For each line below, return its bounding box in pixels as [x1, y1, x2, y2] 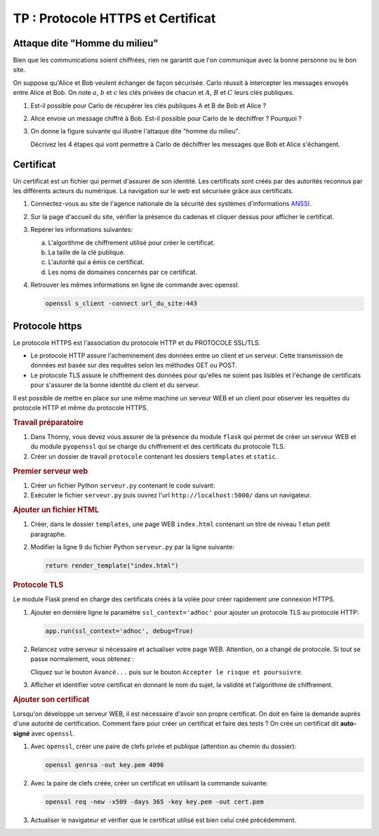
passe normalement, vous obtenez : [30, 655, 135, 663]
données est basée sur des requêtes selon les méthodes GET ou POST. [30, 361, 238, 370]
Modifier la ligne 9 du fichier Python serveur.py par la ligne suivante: [30, 543, 234, 551]
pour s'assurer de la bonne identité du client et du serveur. [30, 381, 200, 389]
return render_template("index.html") [45, 562, 179, 570]
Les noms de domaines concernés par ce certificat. [48, 268, 198, 276]
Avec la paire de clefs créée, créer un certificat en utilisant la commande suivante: [30, 779, 268, 788]
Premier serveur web [13, 466, 88, 476]
